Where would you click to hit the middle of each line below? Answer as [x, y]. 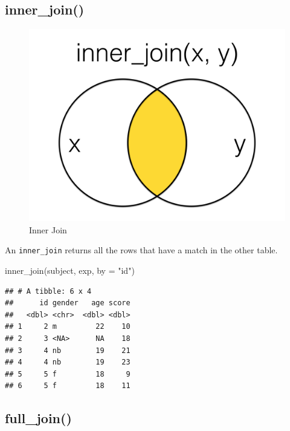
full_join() [38, 418]
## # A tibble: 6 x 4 [48, 291]
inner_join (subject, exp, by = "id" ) [70, 271]
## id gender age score [68, 303]
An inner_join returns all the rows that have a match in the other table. [141, 250]
